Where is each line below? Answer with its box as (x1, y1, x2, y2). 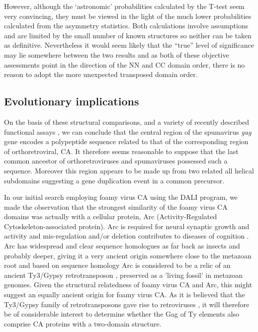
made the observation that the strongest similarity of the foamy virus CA (4, 201, 228, 212)
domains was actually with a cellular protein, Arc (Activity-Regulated (4, 211, 217, 222)
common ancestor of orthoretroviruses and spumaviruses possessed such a (4, 156, 228, 166)
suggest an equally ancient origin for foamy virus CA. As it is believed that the (4, 289, 245, 300)
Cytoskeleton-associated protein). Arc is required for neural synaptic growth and (4, 221, 250, 231)
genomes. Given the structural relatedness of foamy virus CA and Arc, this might (4, 279, 253, 290)
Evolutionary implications (4, 93, 139, 109)
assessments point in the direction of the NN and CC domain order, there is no (4, 59, 245, 70)
